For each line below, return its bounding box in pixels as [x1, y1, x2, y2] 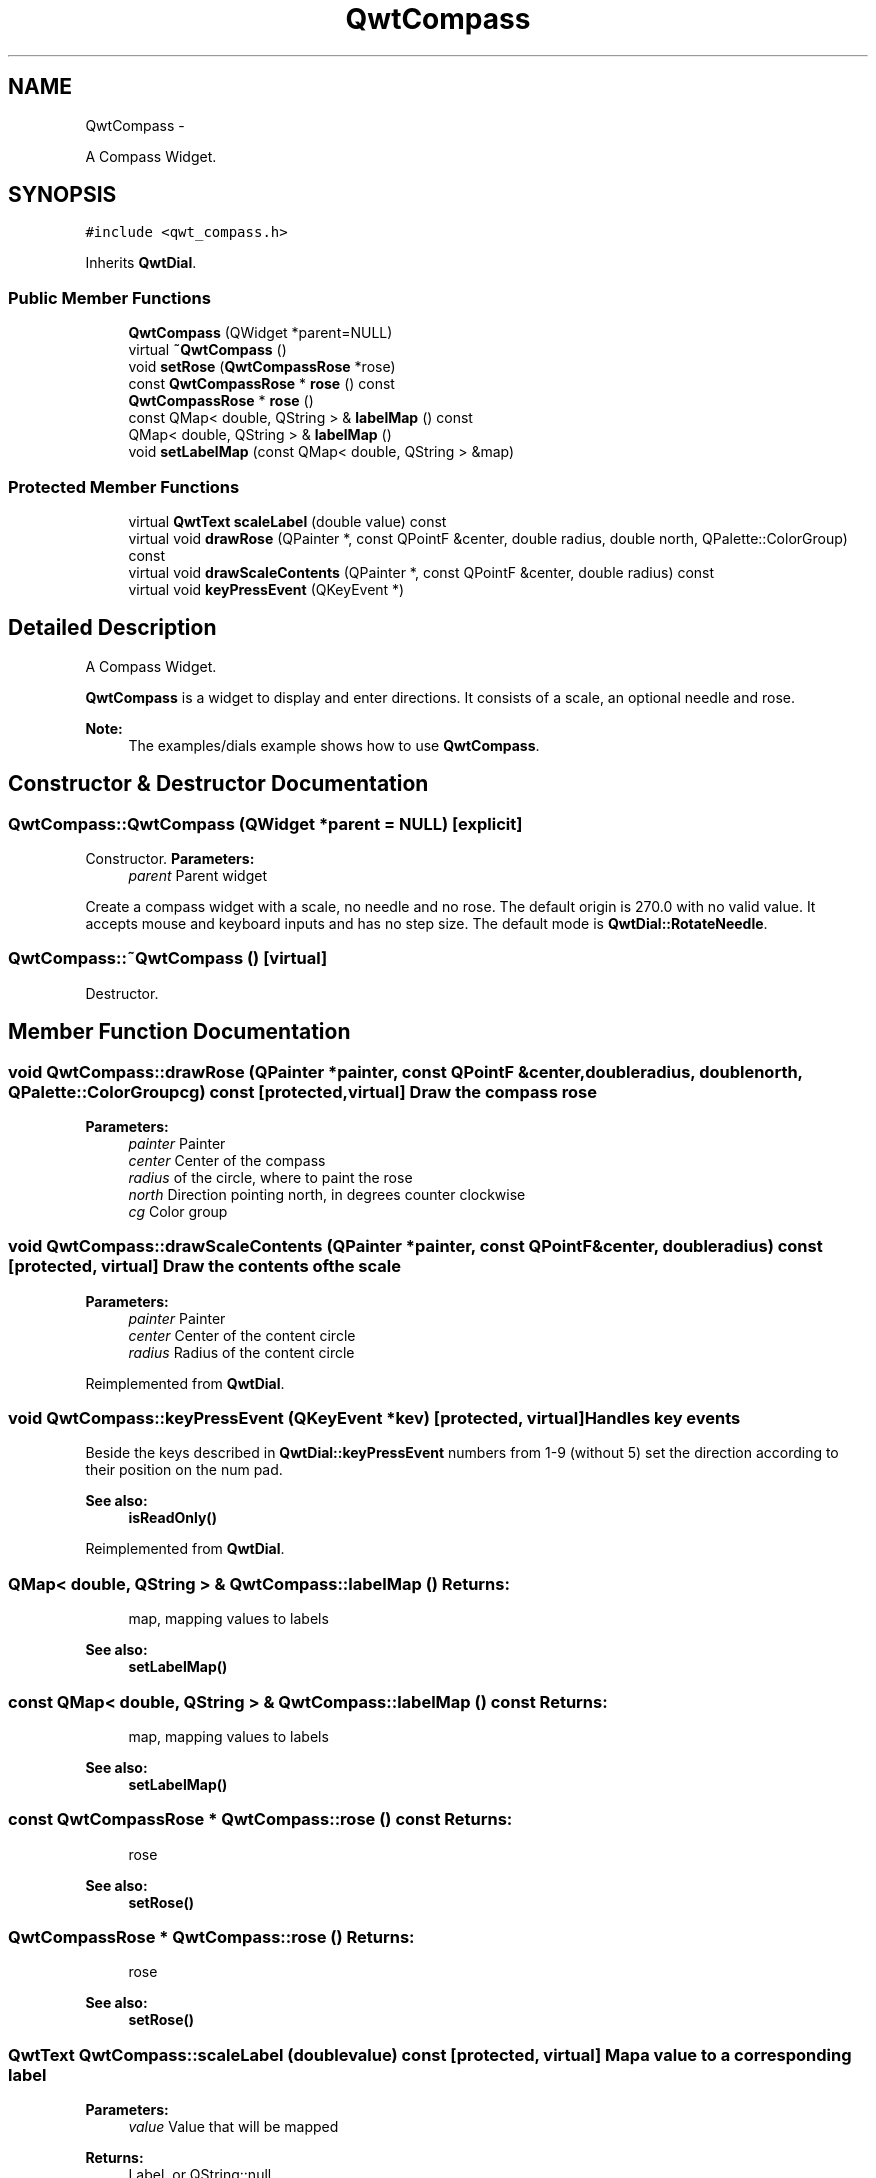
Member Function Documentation [8, 1019, 351, 1045]
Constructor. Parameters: [85, 850, 255, 867]
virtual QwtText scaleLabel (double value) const [128, 512, 447, 530]
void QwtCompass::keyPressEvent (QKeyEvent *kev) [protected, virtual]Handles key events [8, 1408, 741, 1429]
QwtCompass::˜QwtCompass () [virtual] [8, 948, 328, 969]
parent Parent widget [128, 867, 268, 884]
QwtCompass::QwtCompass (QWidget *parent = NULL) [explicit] [8, 813, 523, 834]
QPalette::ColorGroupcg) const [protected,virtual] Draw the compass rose [8, 1081, 597, 1102]
